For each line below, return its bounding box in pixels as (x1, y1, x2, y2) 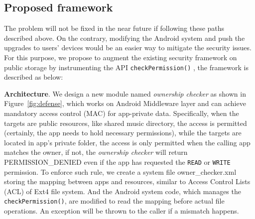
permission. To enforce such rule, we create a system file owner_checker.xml (4, 166, 237, 177)
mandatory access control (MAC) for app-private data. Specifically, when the (4, 108, 239, 118)
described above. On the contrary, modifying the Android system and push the (4, 32, 245, 43)
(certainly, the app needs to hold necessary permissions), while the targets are (4, 127, 242, 138)
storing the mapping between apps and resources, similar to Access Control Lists (4, 176, 251, 187)
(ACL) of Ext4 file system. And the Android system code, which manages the (4, 186, 241, 196)
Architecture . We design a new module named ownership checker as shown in (4, 88, 246, 99)
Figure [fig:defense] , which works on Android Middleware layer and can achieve (4, 98, 246, 109)
